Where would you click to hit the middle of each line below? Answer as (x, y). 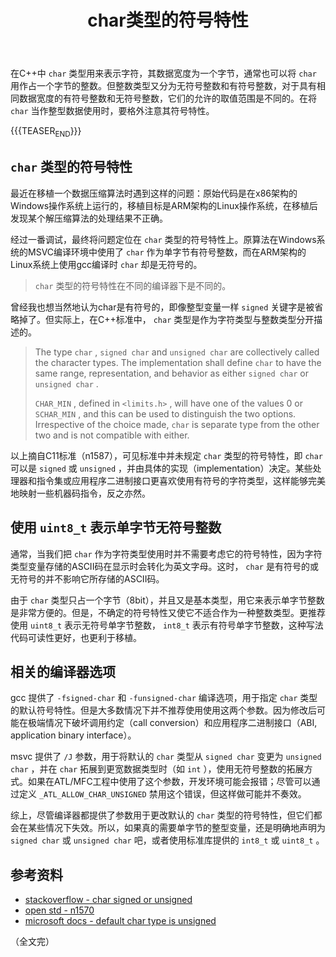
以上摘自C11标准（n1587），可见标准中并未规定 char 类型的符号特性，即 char (167, 455)
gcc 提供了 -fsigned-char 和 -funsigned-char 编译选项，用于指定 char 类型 (164, 698)
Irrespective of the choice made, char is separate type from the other (177, 424)
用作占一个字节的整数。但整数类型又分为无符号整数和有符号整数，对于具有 (163, 86)
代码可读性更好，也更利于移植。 (76, 637)
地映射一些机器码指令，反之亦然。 (80, 493)
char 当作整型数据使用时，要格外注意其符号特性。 (112, 111)
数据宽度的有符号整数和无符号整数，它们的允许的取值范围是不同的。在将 (167, 98)
